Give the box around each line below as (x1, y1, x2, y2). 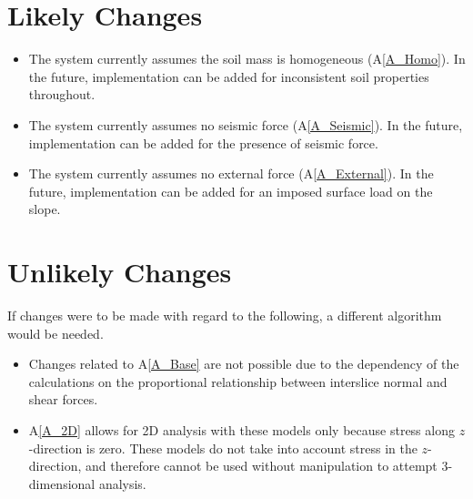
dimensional (28, 474, 96, 493)
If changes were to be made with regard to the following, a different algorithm (7, 306, 442, 324)
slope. (28, 199, 61, 219)
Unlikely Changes (7, 253, 232, 290)
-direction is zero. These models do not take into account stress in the (28, 438, 418, 457)
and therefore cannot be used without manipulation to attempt (86, 456, 438, 475)
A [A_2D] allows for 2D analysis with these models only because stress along (28, 420, 455, 439)
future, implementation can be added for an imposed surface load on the (28, 181, 433, 200)
